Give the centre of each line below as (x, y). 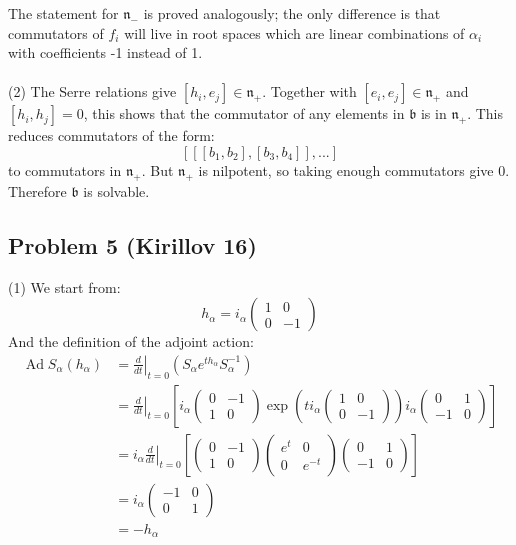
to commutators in (65, 169)
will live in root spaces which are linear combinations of (294, 32)
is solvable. (116, 190)
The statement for (63, 13)
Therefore (37, 190)
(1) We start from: (64, 286)
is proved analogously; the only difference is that (292, 13)
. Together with (309, 91)
